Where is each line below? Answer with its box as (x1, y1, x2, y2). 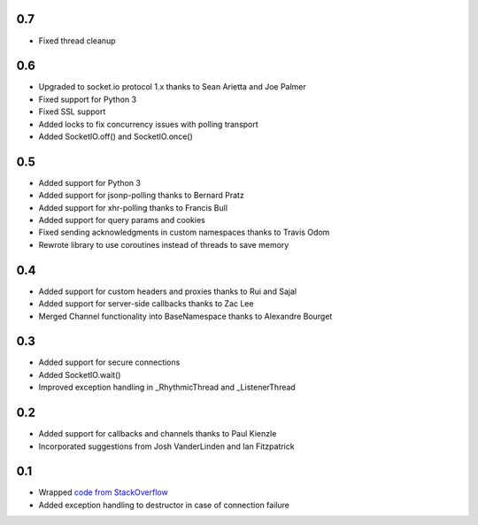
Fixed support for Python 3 (38, 94, 137, 104)
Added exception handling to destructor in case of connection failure (38, 499, 289, 510)
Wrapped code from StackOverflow (38, 487, 168, 498)
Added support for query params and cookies (38, 215, 205, 226)
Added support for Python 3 (38, 177, 142, 188)
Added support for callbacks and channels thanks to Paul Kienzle (38, 428, 277, 439)
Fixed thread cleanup (38, 35, 116, 46)
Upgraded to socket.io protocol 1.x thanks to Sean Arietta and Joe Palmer (38, 81, 307, 92)
